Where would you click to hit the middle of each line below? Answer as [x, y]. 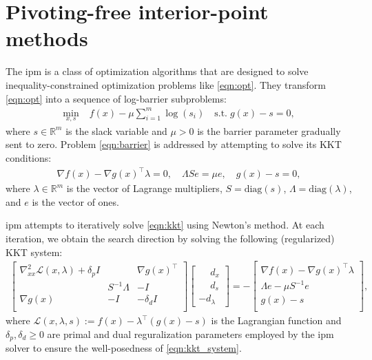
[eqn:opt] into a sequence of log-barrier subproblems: [116, 98]
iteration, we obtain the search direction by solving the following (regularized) [170, 238]
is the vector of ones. [75, 201]
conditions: [29, 158]
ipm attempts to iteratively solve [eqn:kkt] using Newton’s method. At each [165, 225]
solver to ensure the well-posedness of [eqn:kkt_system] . [124, 348]
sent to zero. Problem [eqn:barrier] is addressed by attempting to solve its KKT [174, 144]
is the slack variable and [116, 130]
